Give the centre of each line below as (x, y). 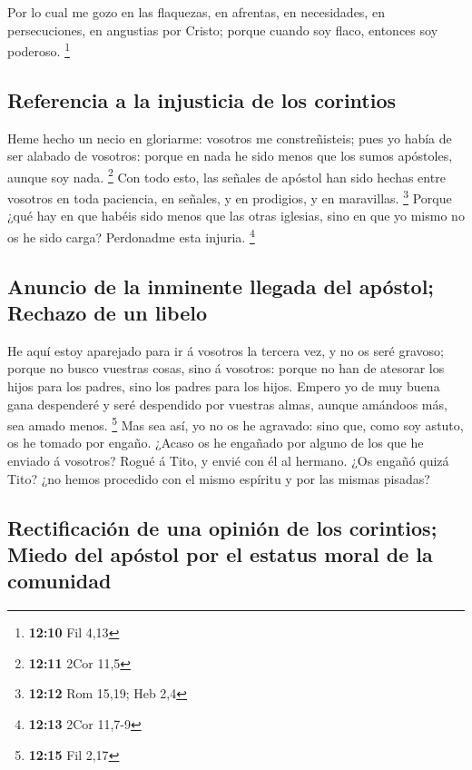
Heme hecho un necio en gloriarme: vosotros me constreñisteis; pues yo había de (230, 138)
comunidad (59, 581)
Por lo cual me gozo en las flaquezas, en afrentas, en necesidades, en (196, 12)
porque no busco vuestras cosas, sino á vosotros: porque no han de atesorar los (226, 368)
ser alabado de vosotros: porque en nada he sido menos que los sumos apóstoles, (230, 156)
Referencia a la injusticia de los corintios (202, 99)
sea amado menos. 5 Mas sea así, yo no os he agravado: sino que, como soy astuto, (236, 424)
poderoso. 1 (39, 49)
